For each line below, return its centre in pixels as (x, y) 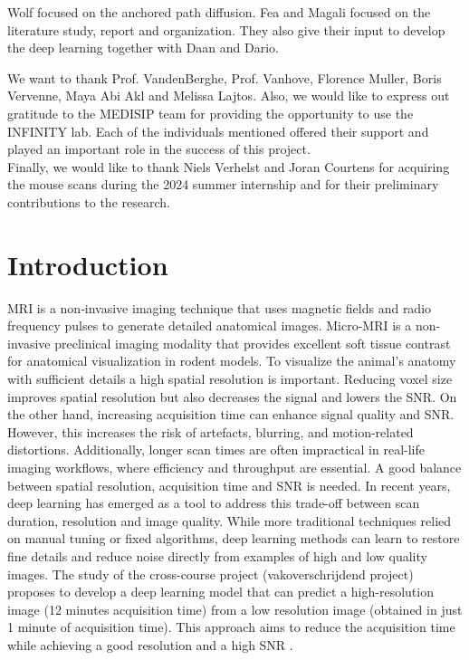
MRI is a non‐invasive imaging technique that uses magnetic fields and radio (220, 307)
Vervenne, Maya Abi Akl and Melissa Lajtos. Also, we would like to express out (229, 96)
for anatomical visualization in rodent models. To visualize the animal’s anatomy (232, 361)
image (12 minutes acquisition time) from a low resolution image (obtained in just (235, 609)
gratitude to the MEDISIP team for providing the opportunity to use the (211, 113)
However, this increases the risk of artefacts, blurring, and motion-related (211, 431)
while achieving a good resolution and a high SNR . (150, 644)
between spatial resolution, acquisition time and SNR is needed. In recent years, (229, 485)
